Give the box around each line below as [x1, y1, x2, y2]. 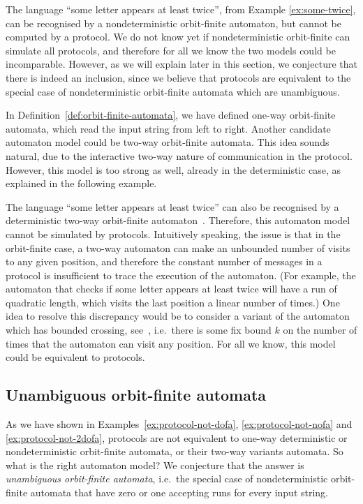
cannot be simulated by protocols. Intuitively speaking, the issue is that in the [6, 226, 341, 241]
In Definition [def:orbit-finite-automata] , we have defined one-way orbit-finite [6, 108, 336, 122]
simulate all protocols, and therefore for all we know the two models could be [6, 43, 336, 57]
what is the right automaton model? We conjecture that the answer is [6, 457, 304, 472]
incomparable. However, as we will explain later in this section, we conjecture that [6, 57, 357, 71]
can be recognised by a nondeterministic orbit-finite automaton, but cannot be [6, 15, 341, 30]
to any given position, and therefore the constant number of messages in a [6, 254, 323, 269]
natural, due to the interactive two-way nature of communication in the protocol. [6, 148, 353, 163]
